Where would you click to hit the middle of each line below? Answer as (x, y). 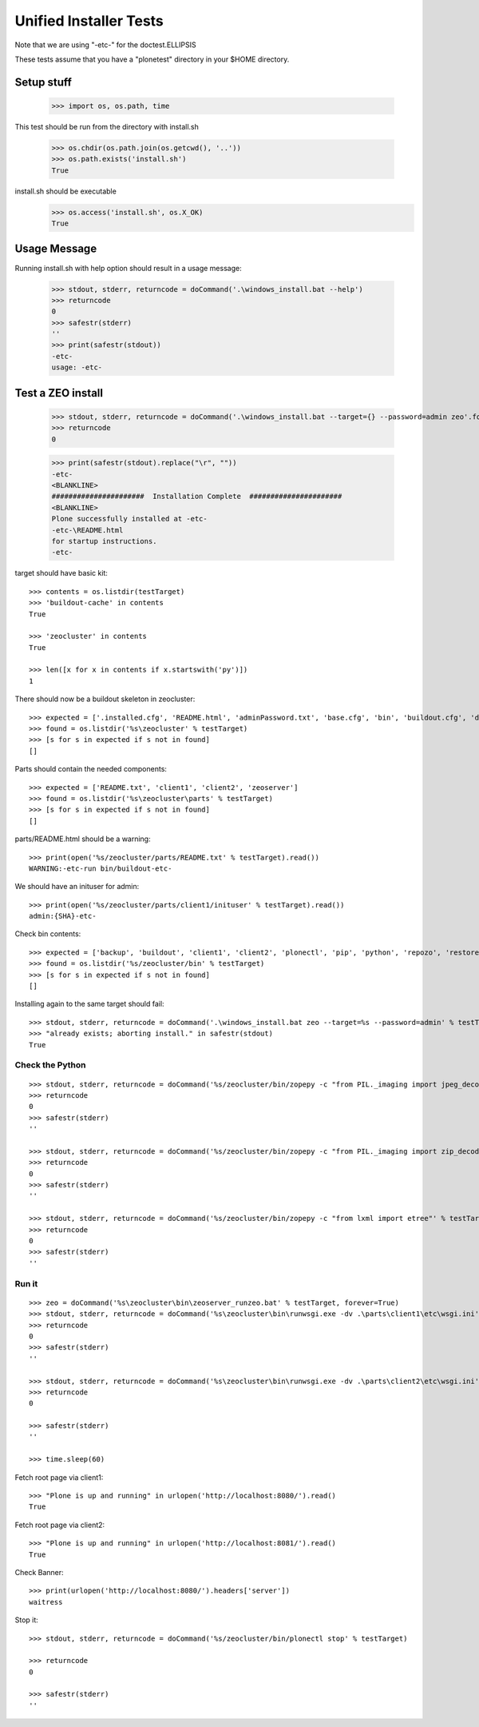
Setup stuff (43, 82)
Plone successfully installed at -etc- (129, 519)
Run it (26, 1283)
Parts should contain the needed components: (91, 769)
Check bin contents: (48, 934)
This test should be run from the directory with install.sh (107, 126)
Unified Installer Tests (89, 21)
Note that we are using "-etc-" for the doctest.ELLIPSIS (105, 45)
